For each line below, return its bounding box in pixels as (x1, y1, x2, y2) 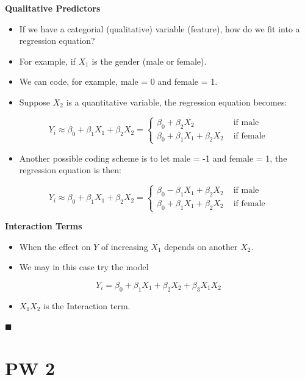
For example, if (19, 54, 76, 67)
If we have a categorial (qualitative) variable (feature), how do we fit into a (19, 22, 300, 35)
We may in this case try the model (19, 260, 149, 273)
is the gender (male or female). (91, 54, 207, 67)
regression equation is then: (19, 163, 121, 176)
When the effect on (19, 240, 91, 253)
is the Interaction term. (43, 299, 131, 312)
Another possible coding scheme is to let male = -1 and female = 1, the (19, 151, 287, 164)
